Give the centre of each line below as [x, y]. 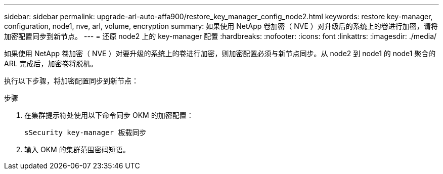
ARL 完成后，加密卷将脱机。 [51, 63]
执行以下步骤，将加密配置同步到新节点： [71, 81]
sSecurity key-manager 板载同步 [85, 133]
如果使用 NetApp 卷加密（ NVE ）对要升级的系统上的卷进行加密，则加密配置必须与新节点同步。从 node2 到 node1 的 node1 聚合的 [220, 53]
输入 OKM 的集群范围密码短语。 [77, 149]
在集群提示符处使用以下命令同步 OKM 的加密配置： [109, 115]
